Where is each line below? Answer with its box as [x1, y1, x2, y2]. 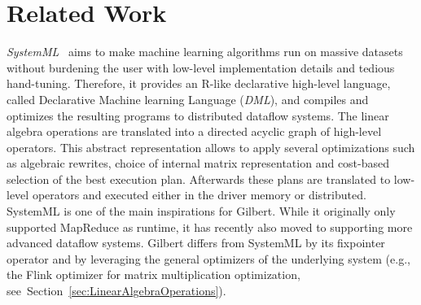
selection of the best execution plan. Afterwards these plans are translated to [7, 170, 391, 187]
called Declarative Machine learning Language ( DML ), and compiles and [7, 90, 369, 107]
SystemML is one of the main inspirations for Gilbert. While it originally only [7, 203, 396, 220]
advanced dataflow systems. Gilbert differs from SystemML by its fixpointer [7, 234, 385, 251]
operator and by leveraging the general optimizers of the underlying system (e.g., [7, 250, 410, 267]
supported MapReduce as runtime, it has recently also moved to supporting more [7, 218, 413, 235]
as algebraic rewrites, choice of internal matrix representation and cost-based [7, 155, 390, 172]
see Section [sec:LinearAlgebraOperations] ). [7, 282, 226, 299]
